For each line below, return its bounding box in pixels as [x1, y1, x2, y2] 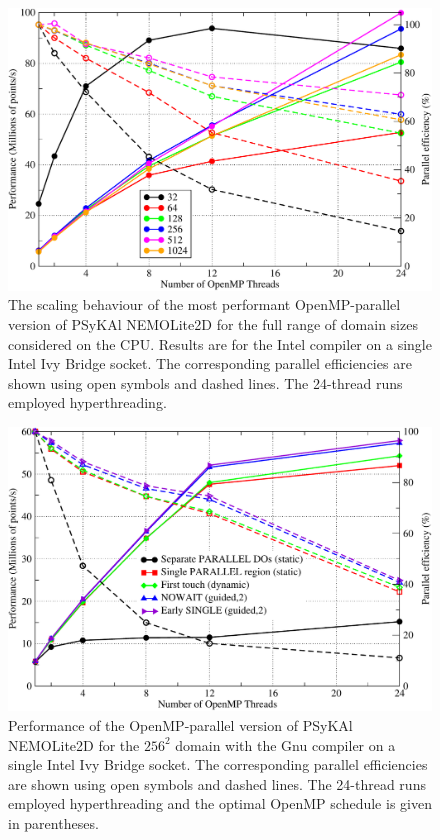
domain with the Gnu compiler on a [175, 734, 396, 755]
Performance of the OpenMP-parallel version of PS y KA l [8, 715, 353, 735]
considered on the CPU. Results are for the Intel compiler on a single [8, 333, 432, 354]
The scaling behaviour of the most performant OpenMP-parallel [8, 294, 401, 315]
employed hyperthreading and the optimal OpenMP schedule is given [8, 793, 432, 814]
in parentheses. [8, 812, 99, 833]
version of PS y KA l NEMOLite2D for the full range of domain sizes [8, 313, 418, 334]
